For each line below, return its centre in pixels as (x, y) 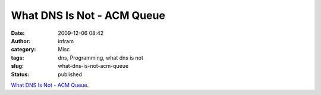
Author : (21, 41)
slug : (17, 66)
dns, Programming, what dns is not (101, 58)
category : (23, 50)
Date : (18, 33)
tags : (18, 58)
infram (66, 41)
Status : (20, 74)
